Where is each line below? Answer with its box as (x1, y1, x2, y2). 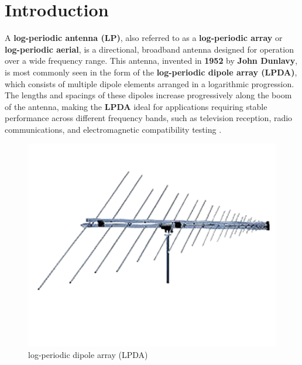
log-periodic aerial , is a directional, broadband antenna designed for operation (5, 43, 294, 55)
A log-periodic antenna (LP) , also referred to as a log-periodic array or (5, 32, 283, 44)
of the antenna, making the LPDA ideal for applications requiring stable (5, 100, 267, 112)
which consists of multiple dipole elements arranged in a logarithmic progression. (5, 77, 294, 89)
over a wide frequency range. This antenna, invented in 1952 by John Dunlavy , (5, 54, 298, 67)
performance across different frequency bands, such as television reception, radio (5, 112, 293, 124)
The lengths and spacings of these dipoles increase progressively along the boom (5, 89, 292, 101)
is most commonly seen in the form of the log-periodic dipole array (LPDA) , (5, 66, 297, 78)
